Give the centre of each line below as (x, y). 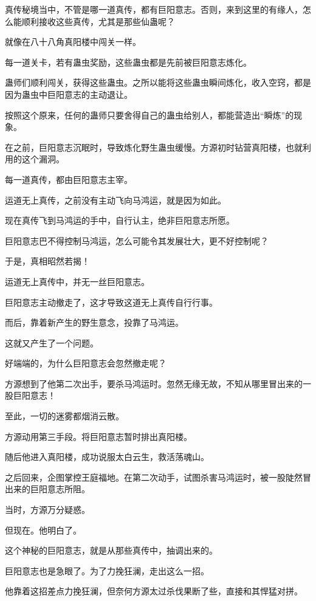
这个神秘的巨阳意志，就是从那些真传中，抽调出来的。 (111, 550)
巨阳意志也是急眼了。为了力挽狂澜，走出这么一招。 (107, 570)
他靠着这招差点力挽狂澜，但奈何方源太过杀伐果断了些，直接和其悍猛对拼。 (154, 591)
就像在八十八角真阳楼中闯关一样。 (73, 42)
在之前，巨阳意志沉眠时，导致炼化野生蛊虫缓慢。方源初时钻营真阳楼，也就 (154, 147)
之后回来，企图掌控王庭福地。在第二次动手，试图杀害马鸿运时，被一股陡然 (154, 477)
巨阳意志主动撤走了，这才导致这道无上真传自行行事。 (111, 302)
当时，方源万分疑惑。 (47, 510)
